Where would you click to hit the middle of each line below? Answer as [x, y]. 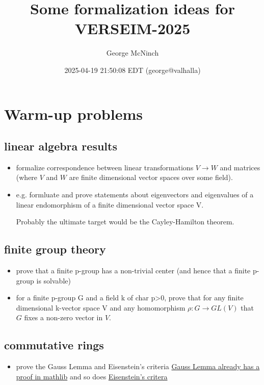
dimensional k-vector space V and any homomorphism [101, 307]
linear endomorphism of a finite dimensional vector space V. [110, 204]
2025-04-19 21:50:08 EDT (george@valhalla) [133, 70]
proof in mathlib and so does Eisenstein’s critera [92, 376]
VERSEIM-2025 [133, 28]
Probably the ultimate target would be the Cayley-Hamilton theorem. [125, 222]
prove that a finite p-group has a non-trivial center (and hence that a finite [133, 271]
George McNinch [133, 53]
